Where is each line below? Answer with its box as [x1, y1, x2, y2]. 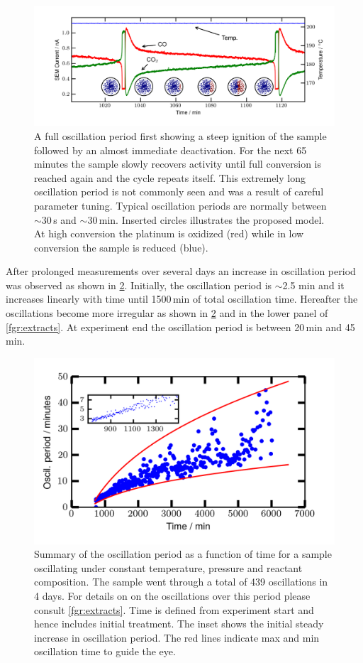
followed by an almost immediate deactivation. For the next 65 [34, 142, 307, 157]
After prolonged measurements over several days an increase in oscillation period [6, 264, 356, 279]
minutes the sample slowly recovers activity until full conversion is [34, 156, 321, 171]
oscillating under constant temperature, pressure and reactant [34, 560, 303, 575]
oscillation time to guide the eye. [34, 644, 176, 659]
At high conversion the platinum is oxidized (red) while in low [34, 226, 304, 241]
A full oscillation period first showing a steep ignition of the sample [34, 128, 327, 143]
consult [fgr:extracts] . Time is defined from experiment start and [34, 602, 314, 617]
